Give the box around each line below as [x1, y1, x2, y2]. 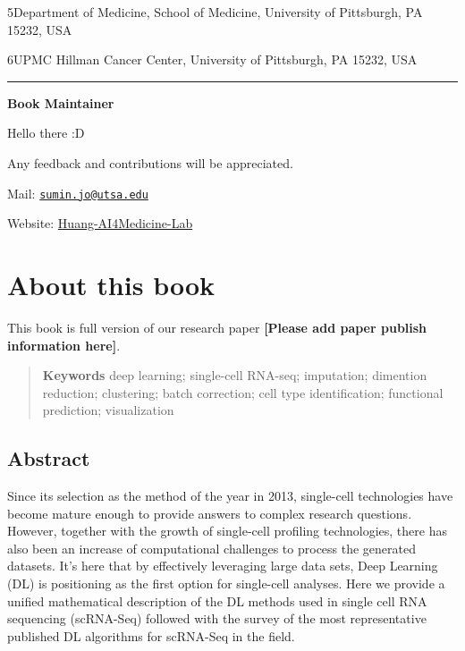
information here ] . [7, 335, 121, 354]
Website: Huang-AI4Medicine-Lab [7, 214, 193, 232]
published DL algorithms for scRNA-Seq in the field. [7, 626, 295, 645]
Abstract [7, 444, 90, 472]
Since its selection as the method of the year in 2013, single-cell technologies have [7, 486, 453, 505]
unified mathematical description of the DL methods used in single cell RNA [7, 591, 427, 610]
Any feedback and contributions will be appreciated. [7, 153, 293, 172]
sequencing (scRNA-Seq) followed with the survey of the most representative [7, 609, 427, 628]
